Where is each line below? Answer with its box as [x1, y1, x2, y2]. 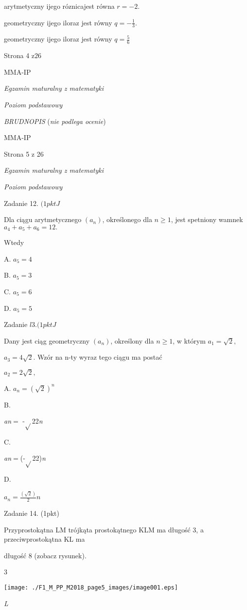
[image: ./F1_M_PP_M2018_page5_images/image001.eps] [4, 584, 178, 591]
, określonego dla [102, 214, 152, 224]
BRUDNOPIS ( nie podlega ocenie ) [4, 116, 106, 126]
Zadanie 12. [4, 198, 38, 208]
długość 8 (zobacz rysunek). [4, 550, 87, 560]
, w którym [173, 335, 206, 346]
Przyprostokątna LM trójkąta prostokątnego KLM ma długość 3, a [4, 524, 204, 534]
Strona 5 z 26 [4, 148, 44, 159]
